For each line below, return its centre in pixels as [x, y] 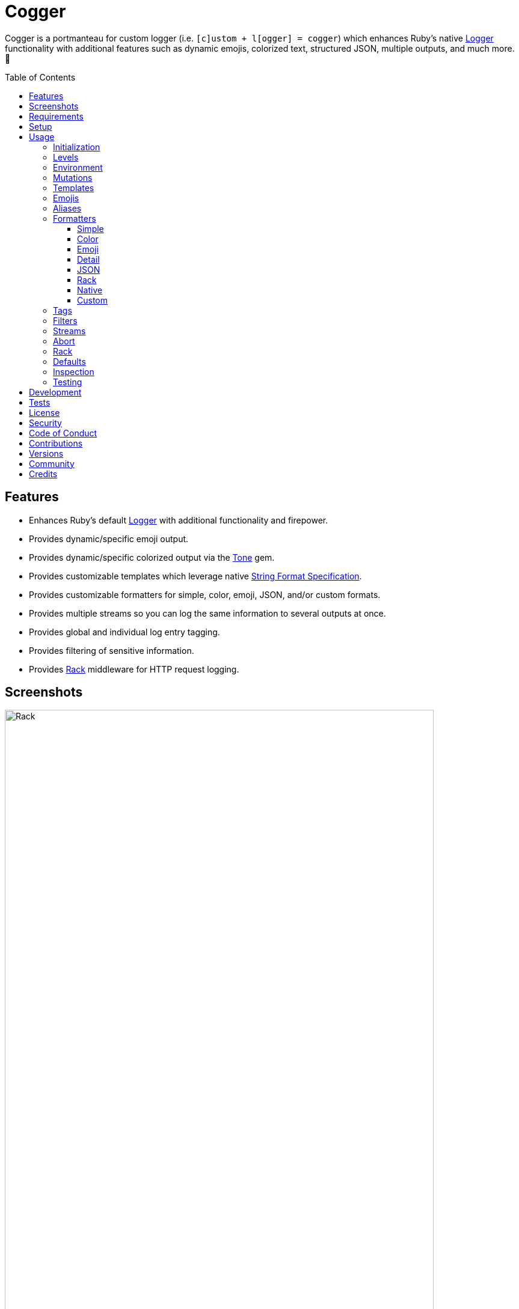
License [45, 412]
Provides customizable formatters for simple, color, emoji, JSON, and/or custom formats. [205, 594]
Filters [65, 320]
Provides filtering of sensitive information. [112, 650]
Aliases [67, 208]
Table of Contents [40, 77]
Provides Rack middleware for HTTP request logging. [134, 669]
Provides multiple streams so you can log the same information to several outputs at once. [207, 613]
